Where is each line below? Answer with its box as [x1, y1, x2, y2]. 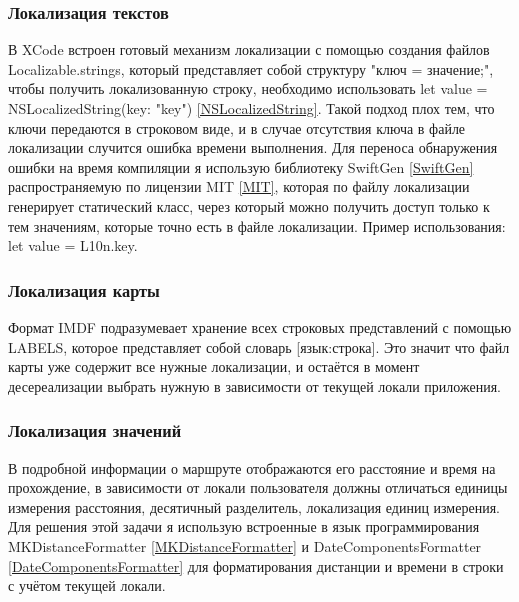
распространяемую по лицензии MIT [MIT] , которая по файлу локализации [8, 176, 470, 197]
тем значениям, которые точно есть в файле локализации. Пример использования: [8, 215, 506, 236]
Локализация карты [8, 277, 160, 302]
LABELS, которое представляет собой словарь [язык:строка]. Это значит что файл [8, 336, 510, 357]
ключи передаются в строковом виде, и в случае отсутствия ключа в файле [8, 117, 466, 138]
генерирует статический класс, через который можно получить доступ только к [8, 195, 490, 216]
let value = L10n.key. [8, 235, 138, 256]
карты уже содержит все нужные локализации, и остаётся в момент [8, 356, 420, 377]
